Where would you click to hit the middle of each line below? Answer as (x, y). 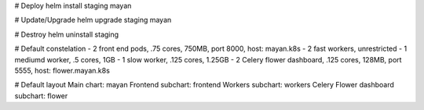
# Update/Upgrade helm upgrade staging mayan (93, 20)
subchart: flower (41, 96)
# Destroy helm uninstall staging (67, 34)
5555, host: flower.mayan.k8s (62, 70)
